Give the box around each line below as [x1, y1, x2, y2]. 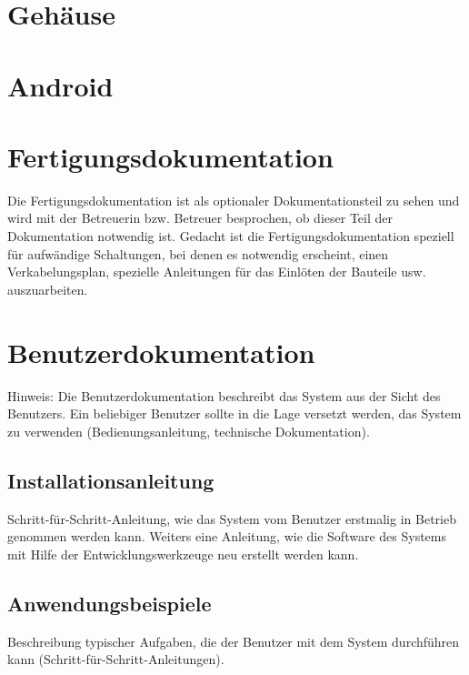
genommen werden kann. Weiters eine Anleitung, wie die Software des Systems [7, 527, 446, 546]
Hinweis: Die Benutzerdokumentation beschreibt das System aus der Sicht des [7, 386, 441, 405]
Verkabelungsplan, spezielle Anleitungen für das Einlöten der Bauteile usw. [7, 262, 426, 281]
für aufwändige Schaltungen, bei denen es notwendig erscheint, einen [7, 244, 389, 263]
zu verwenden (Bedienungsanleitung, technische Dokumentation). [7, 421, 370, 440]
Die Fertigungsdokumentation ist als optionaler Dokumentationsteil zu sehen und [7, 190, 460, 209]
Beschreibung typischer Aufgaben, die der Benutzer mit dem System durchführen [7, 631, 460, 650]
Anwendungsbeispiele [7, 589, 212, 617]
